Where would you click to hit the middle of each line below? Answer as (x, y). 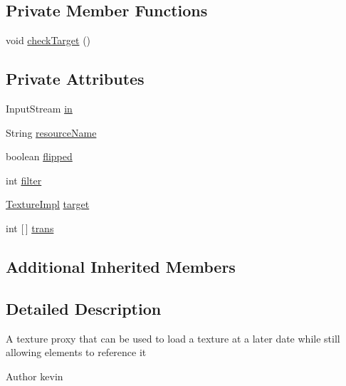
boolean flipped (39, 156)
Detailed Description (84, 308)
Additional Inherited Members (121, 266)
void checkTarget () (48, 40)
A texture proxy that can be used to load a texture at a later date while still (173, 338)
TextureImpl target (48, 204)
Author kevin (35, 376)
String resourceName (51, 132)
